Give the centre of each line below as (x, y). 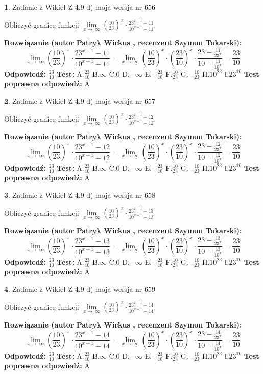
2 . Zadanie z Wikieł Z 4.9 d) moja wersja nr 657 (80, 100)
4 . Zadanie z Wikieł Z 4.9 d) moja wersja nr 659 (80, 288)
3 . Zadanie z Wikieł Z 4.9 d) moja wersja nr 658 (80, 194)
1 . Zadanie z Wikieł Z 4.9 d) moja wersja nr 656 (80, 7)
